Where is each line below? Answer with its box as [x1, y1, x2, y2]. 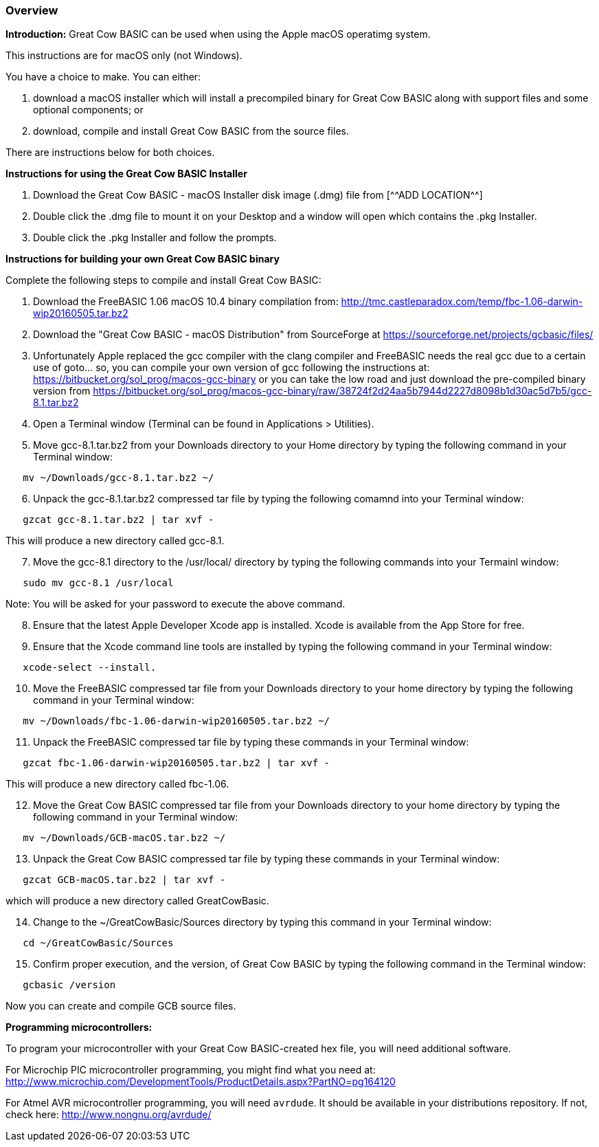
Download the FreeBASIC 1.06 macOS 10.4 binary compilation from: [33, 296, 339, 308]
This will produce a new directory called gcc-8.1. [5, 535, 225, 547]
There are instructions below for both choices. [5, 146, 215, 159]
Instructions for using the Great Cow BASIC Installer [5, 168, 247, 180]
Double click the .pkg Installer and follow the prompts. [33, 232, 277, 244]
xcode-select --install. [23, 662, 157, 673]
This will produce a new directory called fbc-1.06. [5, 778, 229, 790]
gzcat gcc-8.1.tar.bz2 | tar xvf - [23, 514, 214, 526]
